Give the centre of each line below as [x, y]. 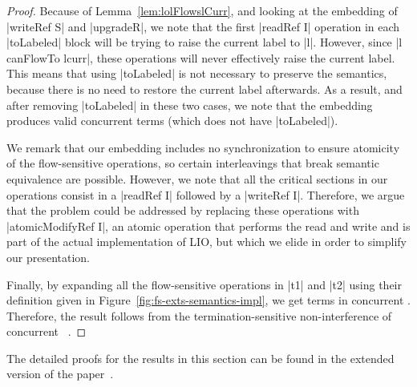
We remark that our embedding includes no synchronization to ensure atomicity [203, 147]
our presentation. [49, 257]
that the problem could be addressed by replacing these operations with [183, 210]
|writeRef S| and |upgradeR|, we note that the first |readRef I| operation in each [203, 26]
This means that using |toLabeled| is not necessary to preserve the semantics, [197, 73]
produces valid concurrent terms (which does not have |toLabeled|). [172, 121]
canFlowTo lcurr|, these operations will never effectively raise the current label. [201, 57]
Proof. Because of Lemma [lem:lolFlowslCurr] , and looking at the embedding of [202, 10]
